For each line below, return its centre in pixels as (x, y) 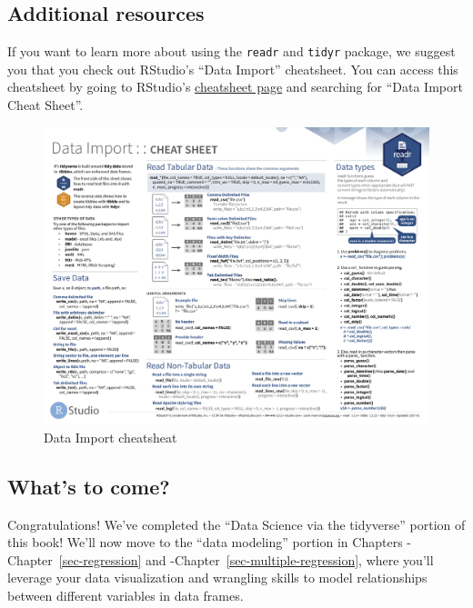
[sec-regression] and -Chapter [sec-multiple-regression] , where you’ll (246, 559)
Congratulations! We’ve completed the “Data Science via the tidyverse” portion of (236, 524)
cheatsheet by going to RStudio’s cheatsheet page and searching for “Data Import (235, 87)
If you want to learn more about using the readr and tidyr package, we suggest (231, 51)
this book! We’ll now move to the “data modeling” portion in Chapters (205, 542)
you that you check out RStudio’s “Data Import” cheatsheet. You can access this (233, 69)
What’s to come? (89, 486)
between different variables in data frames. (126, 595)
